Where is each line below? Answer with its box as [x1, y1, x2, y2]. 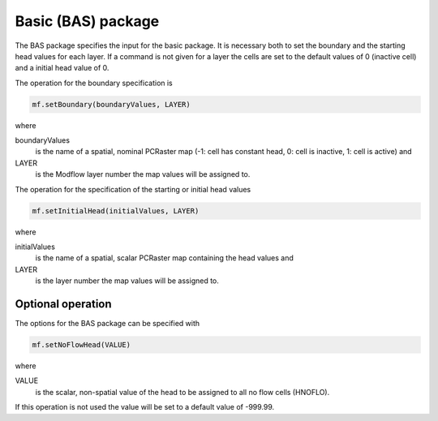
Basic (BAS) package [15, 12, 160, 30]
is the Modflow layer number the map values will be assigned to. [35, 170, 251, 179]
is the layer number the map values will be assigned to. [35, 276, 219, 286]
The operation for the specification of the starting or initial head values [15, 184, 251, 194]
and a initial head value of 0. [15, 63, 109, 73]
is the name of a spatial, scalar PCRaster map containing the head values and [35, 253, 294, 263]
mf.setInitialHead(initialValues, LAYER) [32, 206, 200, 215]
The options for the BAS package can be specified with [15, 319, 200, 329]
